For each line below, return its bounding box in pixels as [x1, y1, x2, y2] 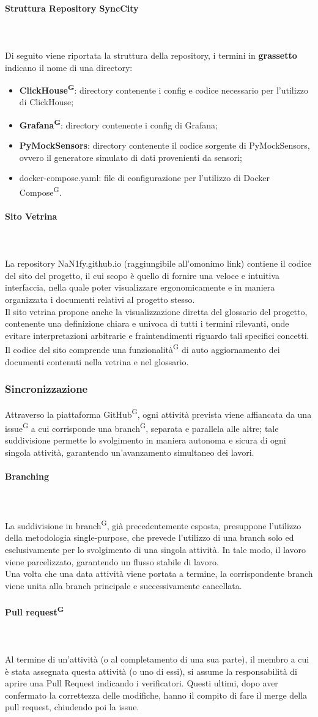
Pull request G [5, 603, 64, 618]
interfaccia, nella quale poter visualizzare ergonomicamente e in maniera [5, 281, 275, 294]
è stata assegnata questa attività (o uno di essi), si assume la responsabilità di [5, 664, 298, 677]
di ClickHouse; [19, 95, 74, 108]
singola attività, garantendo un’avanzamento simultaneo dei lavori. [5, 445, 254, 458]
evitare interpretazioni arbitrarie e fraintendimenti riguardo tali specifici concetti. [5, 329, 309, 341]
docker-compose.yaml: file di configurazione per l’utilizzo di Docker [19, 171, 270, 184]
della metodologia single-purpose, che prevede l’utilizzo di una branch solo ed [5, 531, 294, 544]
